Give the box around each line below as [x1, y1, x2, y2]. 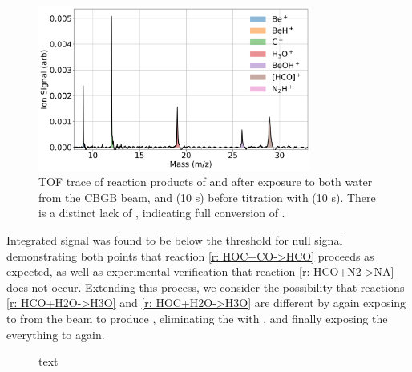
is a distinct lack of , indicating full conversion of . [38, 204, 285, 221]
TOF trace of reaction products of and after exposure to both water [38, 173, 373, 190]
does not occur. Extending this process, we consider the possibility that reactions [6, 278, 405, 295]
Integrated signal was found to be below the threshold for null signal [6, 232, 343, 249]
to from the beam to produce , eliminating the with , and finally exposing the [6, 310, 388, 327]
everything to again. [6, 325, 105, 342]
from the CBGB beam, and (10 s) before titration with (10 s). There [38, 188, 376, 205]
